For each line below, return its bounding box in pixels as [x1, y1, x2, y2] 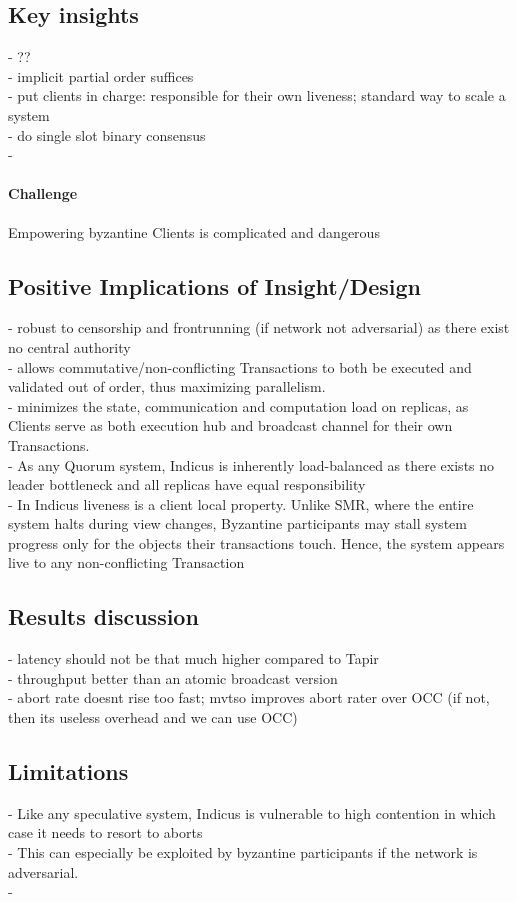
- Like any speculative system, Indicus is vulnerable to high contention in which [8, 802, 496, 823]
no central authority [8, 336, 131, 357]
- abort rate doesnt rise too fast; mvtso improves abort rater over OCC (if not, [8, 687, 490, 708]
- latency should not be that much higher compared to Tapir [8, 648, 379, 669]
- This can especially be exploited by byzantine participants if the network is [8, 842, 478, 863]
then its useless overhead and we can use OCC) [8, 707, 298, 728]
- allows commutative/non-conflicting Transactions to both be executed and [8, 356, 472, 377]
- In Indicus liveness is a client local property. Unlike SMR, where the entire [8, 493, 474, 514]
